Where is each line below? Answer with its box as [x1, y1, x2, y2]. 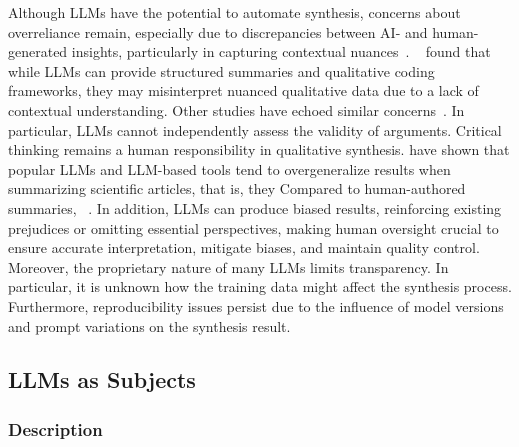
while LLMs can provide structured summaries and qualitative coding [8, 60, 435, 81]
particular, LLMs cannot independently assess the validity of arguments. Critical [8, 119, 502, 140]
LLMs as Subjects [8, 364, 196, 395]
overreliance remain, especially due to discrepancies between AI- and [8, 21, 428, 42]
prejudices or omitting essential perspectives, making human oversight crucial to [8, 217, 499, 238]
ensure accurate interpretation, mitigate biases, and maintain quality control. [8, 237, 480, 258]
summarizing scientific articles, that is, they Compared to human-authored [8, 178, 466, 199]
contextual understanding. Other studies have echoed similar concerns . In [8, 99, 465, 120]
